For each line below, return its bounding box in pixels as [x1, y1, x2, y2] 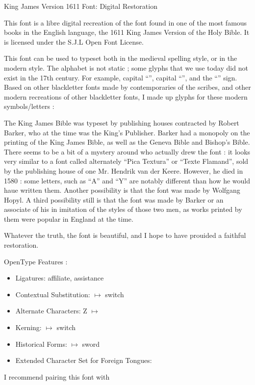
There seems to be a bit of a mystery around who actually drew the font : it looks [4, 146, 251, 156]
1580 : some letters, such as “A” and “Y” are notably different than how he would [4, 175, 251, 185]
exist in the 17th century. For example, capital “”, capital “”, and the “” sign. [4, 72, 237, 82]
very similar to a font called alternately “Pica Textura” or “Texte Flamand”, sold [4, 156, 249, 166]
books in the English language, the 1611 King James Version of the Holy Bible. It [4, 27, 250, 37]
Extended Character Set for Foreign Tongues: [15, 355, 152, 365]
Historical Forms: [15, 338, 67, 349]
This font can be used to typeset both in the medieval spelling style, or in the [4, 53, 237, 63]
